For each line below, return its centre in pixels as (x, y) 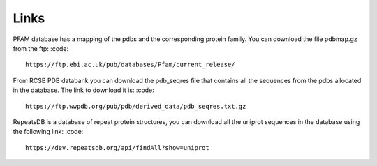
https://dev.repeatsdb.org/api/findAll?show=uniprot (117, 148)
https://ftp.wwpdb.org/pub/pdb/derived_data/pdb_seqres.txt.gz (136, 106)
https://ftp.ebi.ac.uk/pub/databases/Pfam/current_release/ (130, 65)
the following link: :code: (48, 132)
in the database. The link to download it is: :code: (84, 90)
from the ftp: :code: (41, 48)
